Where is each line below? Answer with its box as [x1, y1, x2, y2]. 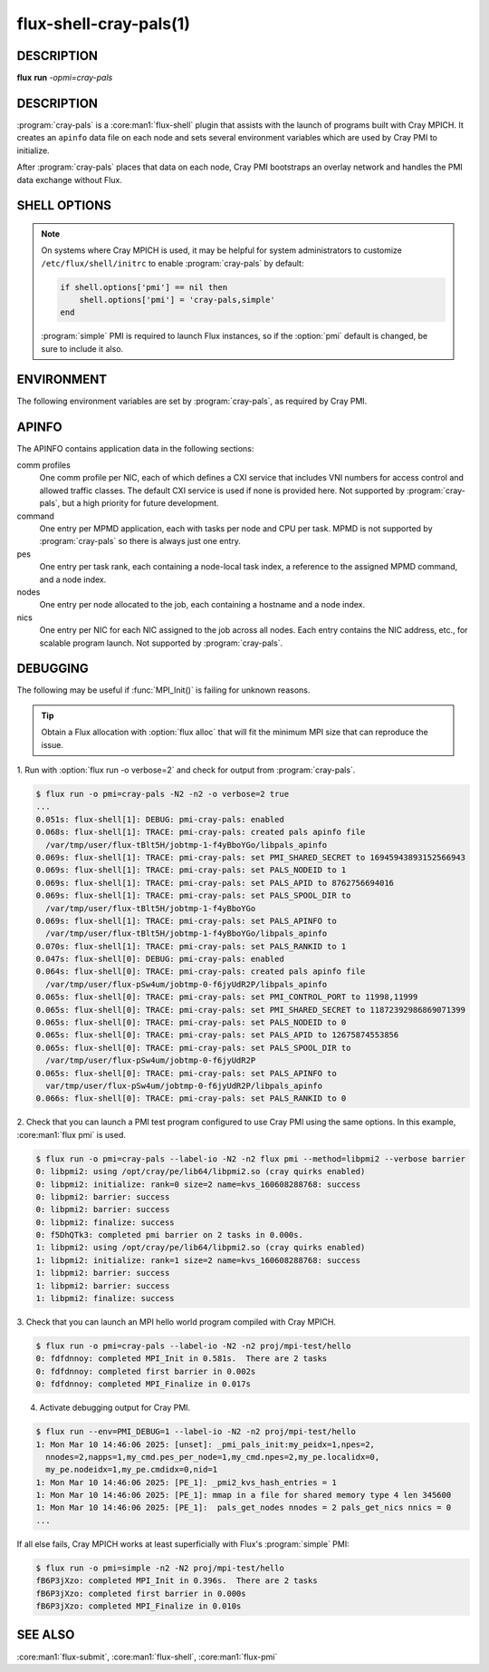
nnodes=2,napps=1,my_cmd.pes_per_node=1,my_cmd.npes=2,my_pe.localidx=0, [45, 1452, 380, 1462]
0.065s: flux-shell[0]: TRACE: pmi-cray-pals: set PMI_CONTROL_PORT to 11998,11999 [35, 992, 418, 1002]
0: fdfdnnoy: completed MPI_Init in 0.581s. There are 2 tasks [35, 1354, 328, 1364]
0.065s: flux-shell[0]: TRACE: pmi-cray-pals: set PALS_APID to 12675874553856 [35, 1030, 399, 1040]
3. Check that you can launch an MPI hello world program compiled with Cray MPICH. [16, 1317, 337, 1327]
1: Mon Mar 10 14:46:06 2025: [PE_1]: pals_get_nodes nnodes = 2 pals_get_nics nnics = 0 [35, 1502, 452, 1513]
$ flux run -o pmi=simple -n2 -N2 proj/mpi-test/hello [35, 1562, 284, 1573]
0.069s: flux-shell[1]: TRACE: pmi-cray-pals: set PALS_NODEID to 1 [35, 865, 347, 875]
